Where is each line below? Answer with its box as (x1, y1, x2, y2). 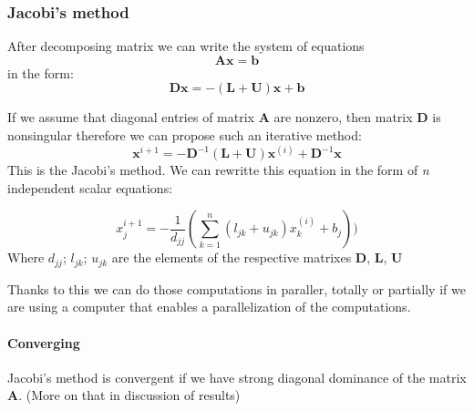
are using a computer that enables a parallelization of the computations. (7, 297, 411, 316)
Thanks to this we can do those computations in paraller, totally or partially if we (7, 279, 466, 298)
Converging (7, 333, 80, 352)
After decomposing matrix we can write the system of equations (7, 36, 365, 56)
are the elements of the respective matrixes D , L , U (111, 248, 403, 267)
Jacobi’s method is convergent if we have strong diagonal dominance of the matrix (7, 367, 467, 386)
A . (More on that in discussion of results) (7, 385, 241, 405)
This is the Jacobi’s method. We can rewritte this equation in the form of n (7, 160, 429, 180)
